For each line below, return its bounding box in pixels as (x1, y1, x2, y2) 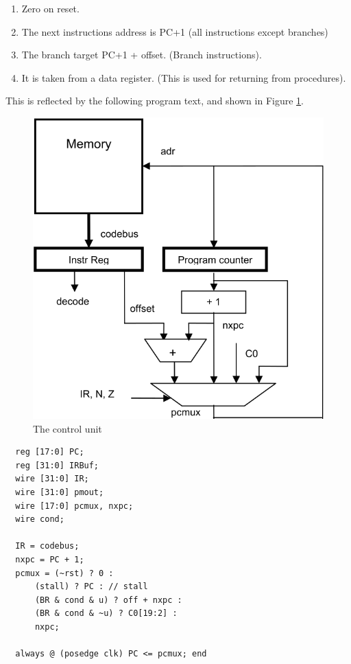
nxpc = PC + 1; (15, 554, 84, 564)
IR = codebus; (15, 541, 80, 551)
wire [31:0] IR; (15, 474, 89, 484)
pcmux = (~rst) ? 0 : (15, 568, 114, 578)
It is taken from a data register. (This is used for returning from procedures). (21, 70, 346, 84)
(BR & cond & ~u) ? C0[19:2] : (34, 608, 178, 619)
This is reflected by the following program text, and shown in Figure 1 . (5, 93, 304, 108)
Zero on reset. (21, 1, 80, 15)
